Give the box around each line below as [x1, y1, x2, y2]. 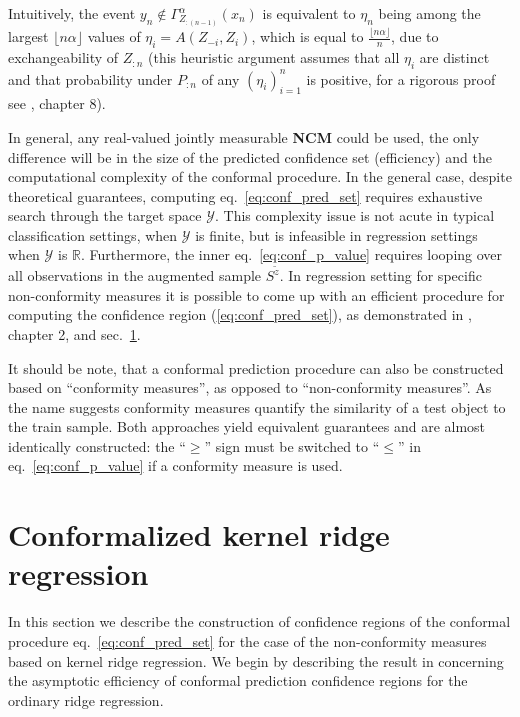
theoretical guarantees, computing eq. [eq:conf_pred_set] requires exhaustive [8, 185, 483, 206]
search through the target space [8, 205, 202, 226]
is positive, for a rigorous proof [306, 68, 496, 89]
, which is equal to [251, 26, 364, 47]
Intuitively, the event [8, 3, 136, 23]
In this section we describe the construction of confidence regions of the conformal [8, 611, 511, 632]
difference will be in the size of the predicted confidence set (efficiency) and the [8, 146, 492, 167]
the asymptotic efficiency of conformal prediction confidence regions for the [8, 670, 468, 691]
